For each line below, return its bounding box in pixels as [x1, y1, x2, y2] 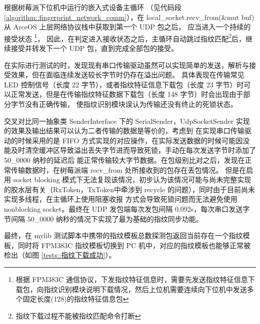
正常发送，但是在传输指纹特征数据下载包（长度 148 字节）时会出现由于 [10, 89, 243, 99]
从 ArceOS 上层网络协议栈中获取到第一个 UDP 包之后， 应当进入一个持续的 [4, 21, 251, 32]
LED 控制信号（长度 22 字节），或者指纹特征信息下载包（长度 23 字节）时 [4, 79, 244, 89]
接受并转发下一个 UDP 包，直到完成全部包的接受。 [10, 43, 178, 53]
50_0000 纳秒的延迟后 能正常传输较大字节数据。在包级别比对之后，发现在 [4, 154, 245, 165]
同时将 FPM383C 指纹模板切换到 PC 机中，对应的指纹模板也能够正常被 [17, 240, 250, 250]
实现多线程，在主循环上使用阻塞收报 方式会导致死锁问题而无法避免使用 [4, 194, 237, 204]
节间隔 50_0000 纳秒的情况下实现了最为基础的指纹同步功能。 [4, 213, 203, 224]
